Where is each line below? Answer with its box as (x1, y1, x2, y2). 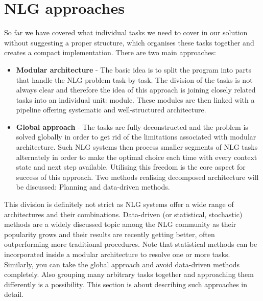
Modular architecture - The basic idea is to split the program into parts (16, 64, 251, 75)
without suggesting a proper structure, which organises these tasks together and (4, 37, 254, 48)
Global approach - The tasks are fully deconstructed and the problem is (16, 121, 248, 132)
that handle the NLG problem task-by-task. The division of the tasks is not (16, 74, 253, 85)
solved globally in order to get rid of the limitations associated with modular (16, 131, 256, 142)
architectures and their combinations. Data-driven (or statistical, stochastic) (4, 209, 243, 219)
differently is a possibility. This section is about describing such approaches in (4, 279, 248, 289)
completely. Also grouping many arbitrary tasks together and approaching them (4, 269, 254, 280)
